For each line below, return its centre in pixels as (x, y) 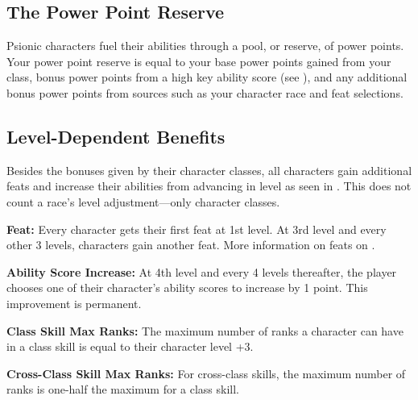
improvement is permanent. (74, 303)
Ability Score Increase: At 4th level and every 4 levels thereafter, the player (202, 271)
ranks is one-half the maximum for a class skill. (123, 389)
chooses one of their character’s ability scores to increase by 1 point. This (187, 287)
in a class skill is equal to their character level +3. (130, 346)
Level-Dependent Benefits (116, 136)
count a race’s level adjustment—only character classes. (143, 201)
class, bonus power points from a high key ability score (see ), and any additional (207, 77)
